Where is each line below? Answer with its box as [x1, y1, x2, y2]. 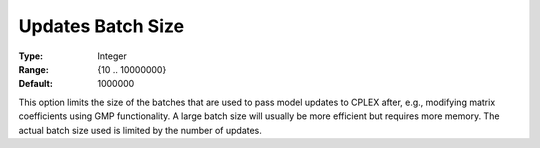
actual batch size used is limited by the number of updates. [18, 124, 262, 136]
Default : [18, 78, 54, 90]
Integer [97, 50, 127, 62]
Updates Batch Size [18, 15, 185, 37]
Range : [18, 63, 49, 75]
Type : [18, 50, 44, 62]
